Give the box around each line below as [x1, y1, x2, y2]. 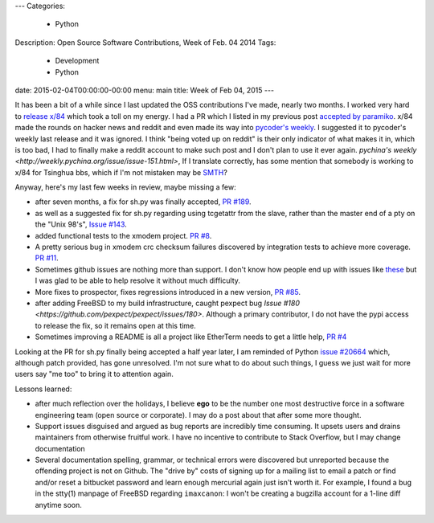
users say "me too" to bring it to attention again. [14, 370, 174, 379]
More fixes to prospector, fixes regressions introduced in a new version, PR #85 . [35, 287, 301, 296]
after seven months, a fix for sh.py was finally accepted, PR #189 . [35, 197, 252, 206]
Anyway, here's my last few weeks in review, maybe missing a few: [14, 182, 236, 192]
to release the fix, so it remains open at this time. [35, 321, 196, 330]
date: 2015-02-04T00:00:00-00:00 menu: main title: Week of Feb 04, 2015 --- [14, 85, 275, 95]
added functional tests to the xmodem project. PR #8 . [35, 231, 212, 240]
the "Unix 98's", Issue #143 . [35, 219, 128, 229]
